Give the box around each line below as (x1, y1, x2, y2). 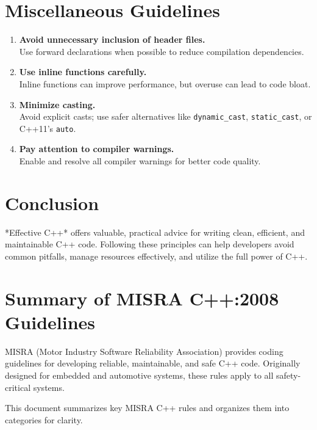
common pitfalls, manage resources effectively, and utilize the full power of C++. (5, 249, 308, 262)
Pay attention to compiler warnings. (19, 142, 174, 155)
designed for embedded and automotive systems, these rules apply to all (5, 369, 274, 381)
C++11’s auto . (19, 122, 76, 134)
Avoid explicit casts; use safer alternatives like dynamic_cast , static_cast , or (19, 110, 312, 123)
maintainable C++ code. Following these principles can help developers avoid (5, 238, 294, 250)
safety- (276, 369, 301, 381)
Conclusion (5, 190, 99, 215)
